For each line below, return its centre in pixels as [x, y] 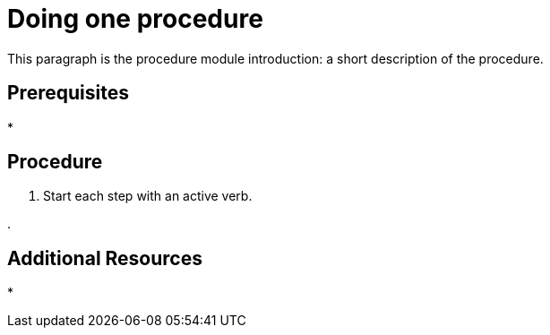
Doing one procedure [135, 19]
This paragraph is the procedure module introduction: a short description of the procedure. [275, 58]
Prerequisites [68, 93]
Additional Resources [105, 258]
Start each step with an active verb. [148, 196]
